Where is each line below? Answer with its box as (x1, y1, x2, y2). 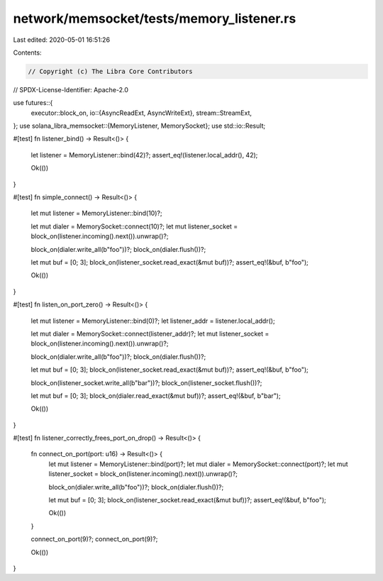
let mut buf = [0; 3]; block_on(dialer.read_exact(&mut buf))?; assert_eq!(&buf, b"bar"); (30, 391, 281, 400)
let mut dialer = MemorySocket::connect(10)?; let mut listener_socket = (30, 222, 238, 231)
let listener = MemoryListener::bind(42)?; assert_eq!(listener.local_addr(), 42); (30, 150, 258, 159)
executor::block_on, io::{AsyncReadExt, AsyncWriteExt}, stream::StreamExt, (30, 109, 252, 117)
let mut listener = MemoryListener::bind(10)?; (30, 209, 162, 218)
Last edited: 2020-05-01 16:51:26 (13, 35, 110, 44)
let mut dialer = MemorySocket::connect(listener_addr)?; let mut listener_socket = (30, 329, 270, 338)
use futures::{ (13, 99, 53, 107)
